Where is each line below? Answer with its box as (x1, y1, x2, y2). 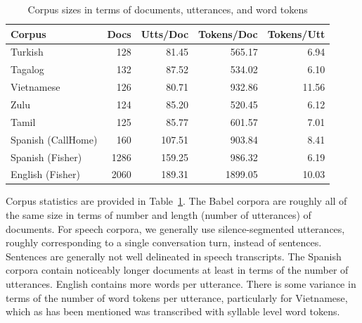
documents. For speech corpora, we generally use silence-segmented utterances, (6, 221, 345, 236)
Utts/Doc (141, 26, 189, 41)
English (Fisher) (11, 167, 80, 182)
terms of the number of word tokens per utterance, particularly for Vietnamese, (6, 290, 348, 305)
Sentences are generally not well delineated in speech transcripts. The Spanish (6, 248, 342, 263)
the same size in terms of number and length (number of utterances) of (6, 208, 311, 222)
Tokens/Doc (198, 26, 258, 41)
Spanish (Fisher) (11, 149, 82, 164)
